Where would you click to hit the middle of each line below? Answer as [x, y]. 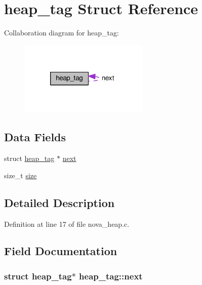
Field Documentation [61, 251]
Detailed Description [59, 202]
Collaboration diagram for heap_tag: [62, 33]
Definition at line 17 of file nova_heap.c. [67, 223]
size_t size [21, 175]
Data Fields [35, 137]
